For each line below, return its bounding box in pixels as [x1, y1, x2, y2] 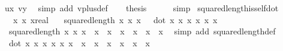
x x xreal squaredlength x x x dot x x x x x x [13, 13, 218, 26]
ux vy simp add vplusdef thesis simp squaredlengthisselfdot [4, 2, 279, 14]
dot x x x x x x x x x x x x [8, 36, 150, 49]
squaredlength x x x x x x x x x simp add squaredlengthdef [8, 25, 276, 37]
